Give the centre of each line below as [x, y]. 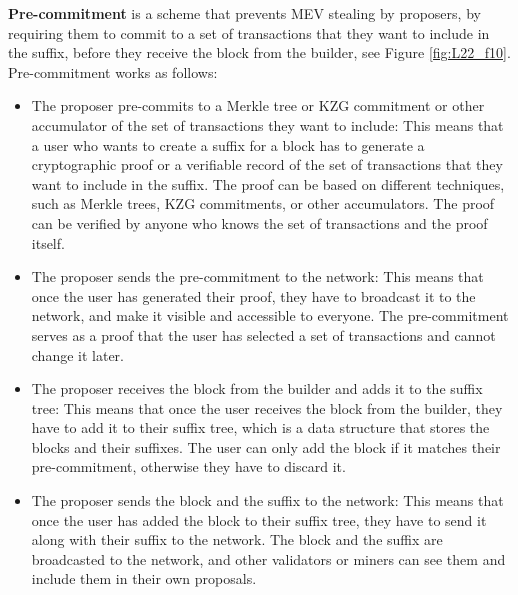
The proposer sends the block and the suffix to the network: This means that [267, 500]
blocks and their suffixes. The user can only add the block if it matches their [266, 446]
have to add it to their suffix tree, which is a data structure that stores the [260, 427]
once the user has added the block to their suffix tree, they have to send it [259, 519]
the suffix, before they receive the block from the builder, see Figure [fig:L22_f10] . [259, 52]
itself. [48, 242]
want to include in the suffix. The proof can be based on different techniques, [268, 183]
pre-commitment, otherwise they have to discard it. [188, 466]
